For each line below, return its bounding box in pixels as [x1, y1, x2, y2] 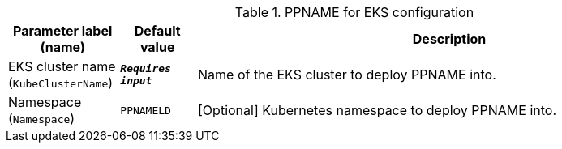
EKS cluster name [8, 58, 116, 74]
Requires [120, 62, 171, 74]
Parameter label [13, 23, 113, 39]
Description [412, 31, 487, 47]
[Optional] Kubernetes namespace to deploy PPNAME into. [198, 102, 557, 118]
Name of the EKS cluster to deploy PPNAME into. [198, 66, 496, 83]
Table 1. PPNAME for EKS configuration [234, 4, 474, 20]
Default [134, 23, 181, 39]
